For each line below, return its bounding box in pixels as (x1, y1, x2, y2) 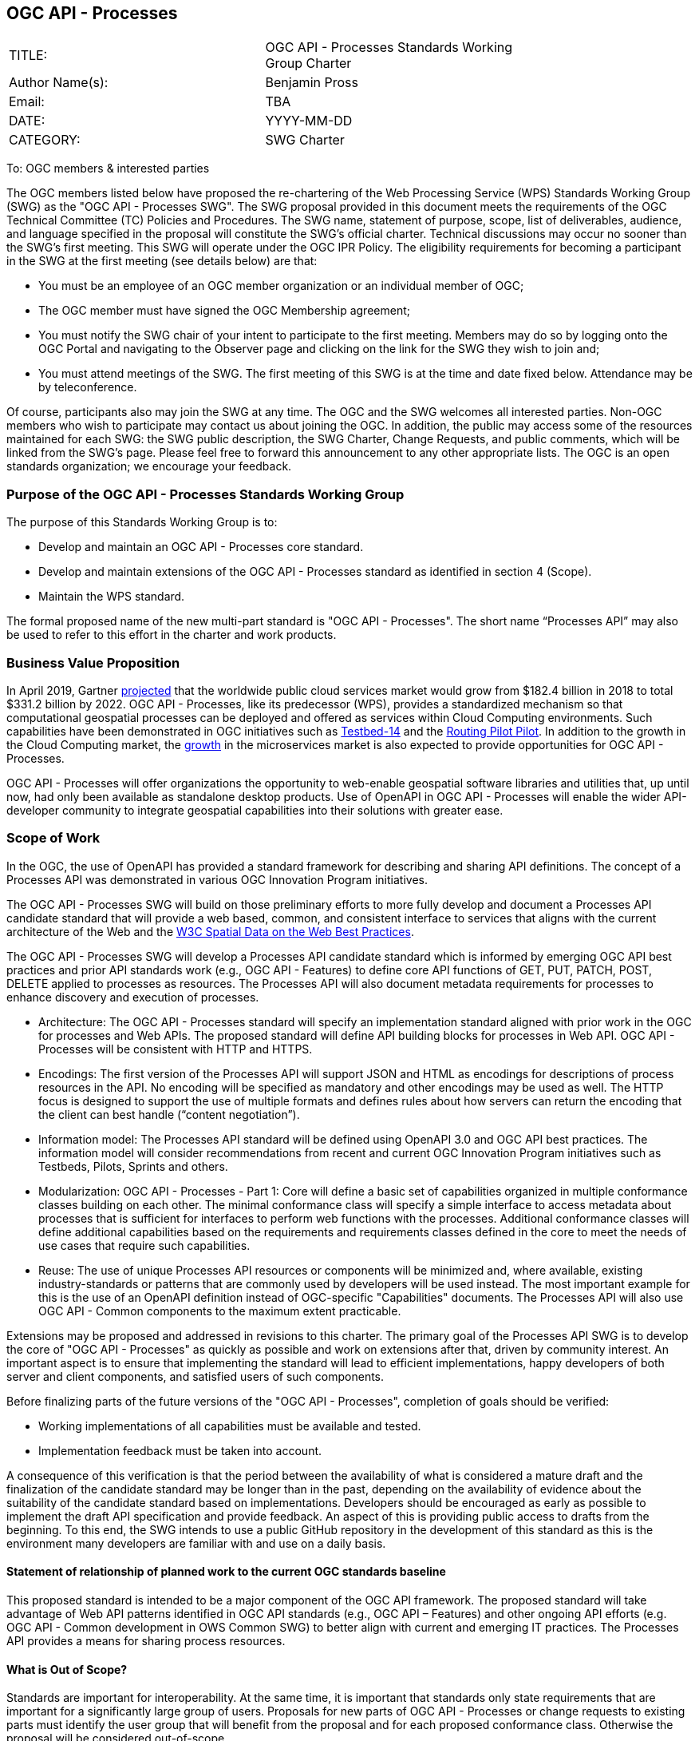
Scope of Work (6, 830, 101, 847)
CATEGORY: (9, 132, 81, 149)
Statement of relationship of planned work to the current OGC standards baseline (6, 1565, 446, 1579)
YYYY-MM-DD (265, 113, 353, 129)
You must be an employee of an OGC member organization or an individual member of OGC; (38, 279, 524, 293)
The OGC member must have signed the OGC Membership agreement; (38, 303, 410, 318)
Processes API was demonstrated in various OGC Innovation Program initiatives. (6, 872, 428, 886)
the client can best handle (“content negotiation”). (38, 1107, 300, 1121)
